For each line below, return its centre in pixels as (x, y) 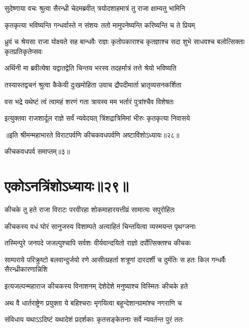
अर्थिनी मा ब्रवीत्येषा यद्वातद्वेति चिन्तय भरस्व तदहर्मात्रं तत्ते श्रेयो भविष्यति (90, 68)
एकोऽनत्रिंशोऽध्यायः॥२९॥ (67, 186)
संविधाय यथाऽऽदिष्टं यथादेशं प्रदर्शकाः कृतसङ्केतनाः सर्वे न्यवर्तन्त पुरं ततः (94, 319)
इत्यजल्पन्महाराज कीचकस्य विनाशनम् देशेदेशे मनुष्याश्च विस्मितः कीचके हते (96, 286)
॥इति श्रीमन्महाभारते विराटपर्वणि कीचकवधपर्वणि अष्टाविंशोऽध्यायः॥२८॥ (92, 134)
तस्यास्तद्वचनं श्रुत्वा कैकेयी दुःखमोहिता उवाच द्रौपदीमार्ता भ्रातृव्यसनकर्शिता (93, 84)
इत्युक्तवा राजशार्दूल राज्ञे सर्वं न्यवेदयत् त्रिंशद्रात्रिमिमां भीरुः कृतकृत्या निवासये (97, 118)
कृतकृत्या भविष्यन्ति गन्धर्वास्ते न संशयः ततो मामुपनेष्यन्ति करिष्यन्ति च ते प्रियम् (100, 25)
